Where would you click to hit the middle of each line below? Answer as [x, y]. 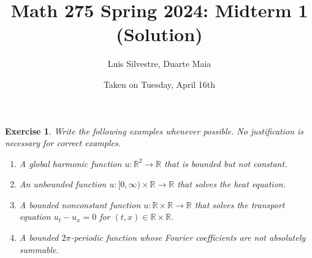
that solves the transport [240, 204]
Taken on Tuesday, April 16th [159, 84]
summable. [39, 249]
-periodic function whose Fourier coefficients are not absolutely [188, 237]
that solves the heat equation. [231, 184]
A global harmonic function [70, 163]
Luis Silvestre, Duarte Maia [159, 64]
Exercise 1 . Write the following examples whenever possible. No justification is [154, 131]
